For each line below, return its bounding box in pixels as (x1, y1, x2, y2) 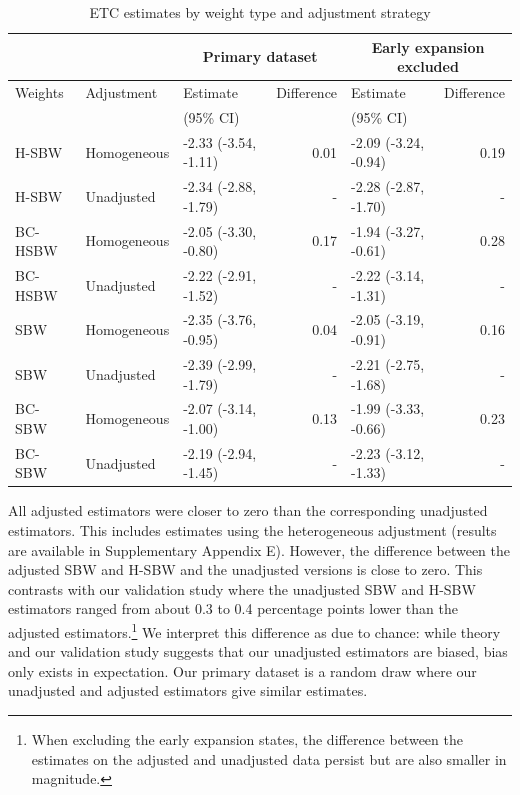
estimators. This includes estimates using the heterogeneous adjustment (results (8, 520, 497, 541)
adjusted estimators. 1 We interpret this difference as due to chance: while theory (8, 619, 501, 642)
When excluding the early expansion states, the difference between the (31, 729, 463, 750)
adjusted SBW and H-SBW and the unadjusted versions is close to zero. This (8, 559, 483, 580)
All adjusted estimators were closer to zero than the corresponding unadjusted (8, 500, 488, 521)
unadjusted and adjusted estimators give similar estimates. (8, 680, 368, 701)
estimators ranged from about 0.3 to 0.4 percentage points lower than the (8, 598, 458, 619)
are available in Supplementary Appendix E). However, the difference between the (8, 539, 511, 560)
